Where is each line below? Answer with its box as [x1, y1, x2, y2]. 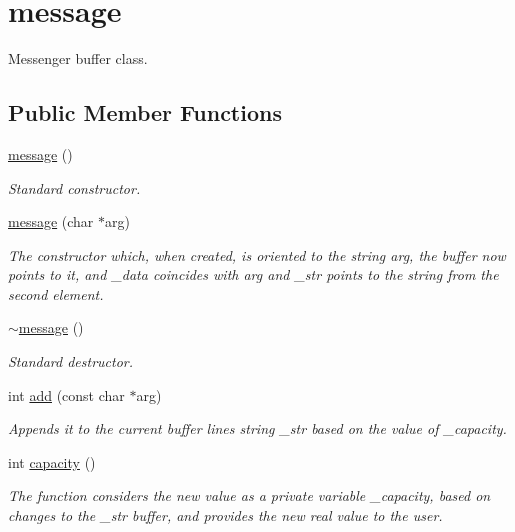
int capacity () [8, 451, 96, 472]
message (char [8, 211, 94, 232]
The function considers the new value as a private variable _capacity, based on [8, 485, 491, 506]
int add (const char [8, 384, 125, 405]
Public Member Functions [8, 97, 282, 128]
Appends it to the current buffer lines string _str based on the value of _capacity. [8, 418, 507, 439]
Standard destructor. [8, 351, 134, 372]
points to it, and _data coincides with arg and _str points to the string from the [8, 264, 499, 285]
